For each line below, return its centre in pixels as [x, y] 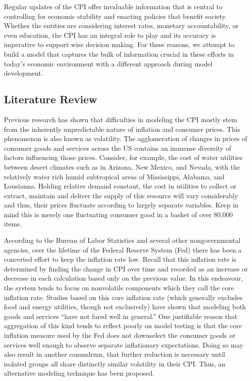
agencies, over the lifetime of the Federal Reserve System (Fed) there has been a [123, 249]
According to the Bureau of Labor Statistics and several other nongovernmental [122, 240]
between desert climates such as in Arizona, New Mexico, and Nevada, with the [122, 167]
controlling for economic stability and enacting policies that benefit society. [115, 16]
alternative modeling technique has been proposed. [79, 373]
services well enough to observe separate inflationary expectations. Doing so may [124, 344]
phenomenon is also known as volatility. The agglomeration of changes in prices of [126, 138]
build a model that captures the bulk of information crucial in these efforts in [119, 54]
